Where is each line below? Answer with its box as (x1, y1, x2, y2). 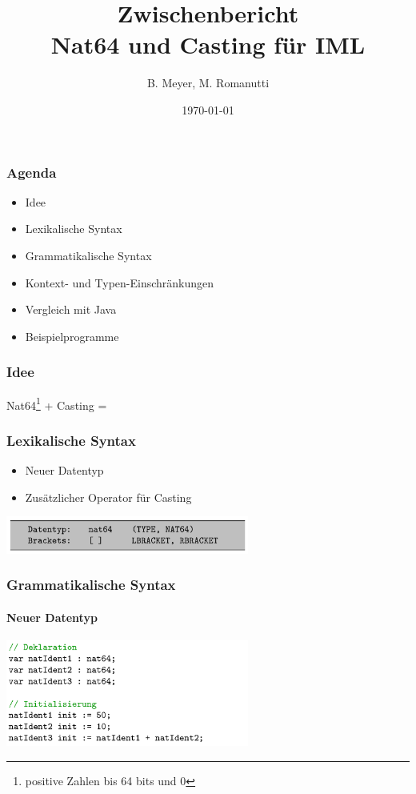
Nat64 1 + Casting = (6, 394, 107, 413)
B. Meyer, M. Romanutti (146, 74, 270, 91)
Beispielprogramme (25, 327, 119, 344)
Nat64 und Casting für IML (50, 28, 366, 61)
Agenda (6, 162, 57, 182)
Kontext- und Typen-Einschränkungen (25, 274, 214, 291)
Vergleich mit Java (25, 301, 117, 318)
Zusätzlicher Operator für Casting (25, 488, 192, 505)
